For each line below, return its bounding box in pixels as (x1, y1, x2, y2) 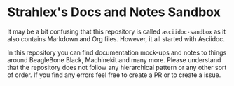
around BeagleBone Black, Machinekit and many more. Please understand (7, 55, 221, 64)
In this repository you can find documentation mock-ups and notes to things (7, 48, 227, 57)
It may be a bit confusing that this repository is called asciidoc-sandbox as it (7, 27, 226, 36)
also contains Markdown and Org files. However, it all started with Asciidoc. (7, 34, 226, 43)
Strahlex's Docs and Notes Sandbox (7, 4, 221, 20)
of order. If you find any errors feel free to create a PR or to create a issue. (7, 71, 221, 79)
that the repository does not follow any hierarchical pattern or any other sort (7, 63, 227, 71)
